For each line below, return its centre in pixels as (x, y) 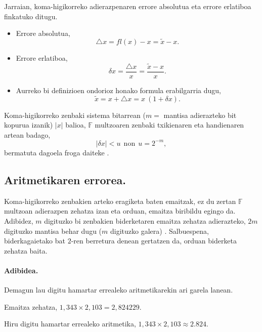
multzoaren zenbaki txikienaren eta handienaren (169, 125)
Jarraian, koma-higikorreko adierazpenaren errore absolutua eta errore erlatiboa (128, 6)
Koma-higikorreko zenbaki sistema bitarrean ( (75, 115)
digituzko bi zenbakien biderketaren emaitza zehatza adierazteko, (145, 220)
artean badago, (27, 134)
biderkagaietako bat (35, 241)
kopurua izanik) (29, 125)
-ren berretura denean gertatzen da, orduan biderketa (154, 241)
